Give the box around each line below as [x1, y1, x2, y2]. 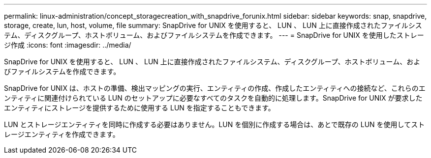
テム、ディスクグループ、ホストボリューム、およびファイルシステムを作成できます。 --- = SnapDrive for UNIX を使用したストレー [4, 31, 424, 39]
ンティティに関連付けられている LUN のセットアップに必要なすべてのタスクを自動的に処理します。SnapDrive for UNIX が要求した [4, 94, 423, 102]
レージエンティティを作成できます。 [4, 130, 120, 138]
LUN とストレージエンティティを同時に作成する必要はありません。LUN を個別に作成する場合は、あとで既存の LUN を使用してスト [4, 120, 425, 129]
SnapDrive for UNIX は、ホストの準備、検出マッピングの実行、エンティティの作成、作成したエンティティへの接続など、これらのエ [4, 84, 426, 92]
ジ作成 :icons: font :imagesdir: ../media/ [4, 41, 131, 49]
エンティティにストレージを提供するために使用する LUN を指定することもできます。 [4, 104, 275, 112]
